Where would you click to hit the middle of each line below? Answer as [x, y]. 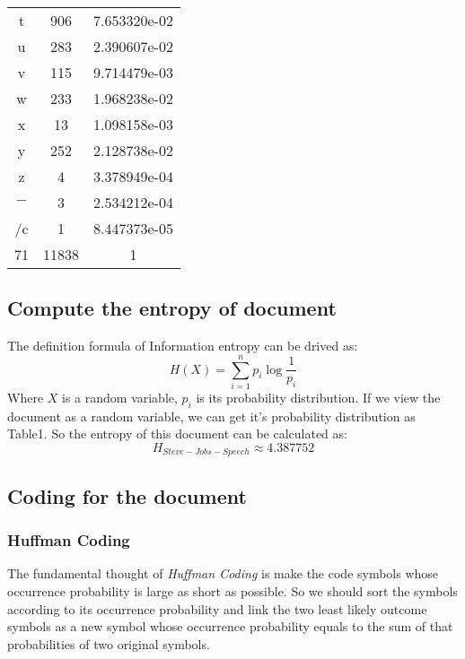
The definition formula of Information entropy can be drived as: [183, 346]
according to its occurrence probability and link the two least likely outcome [217, 608]
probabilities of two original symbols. [109, 643]
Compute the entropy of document [172, 308]
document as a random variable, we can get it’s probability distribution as [211, 416]
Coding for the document [127, 495]
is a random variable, [120, 397]
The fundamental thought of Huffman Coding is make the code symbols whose [223, 573]
